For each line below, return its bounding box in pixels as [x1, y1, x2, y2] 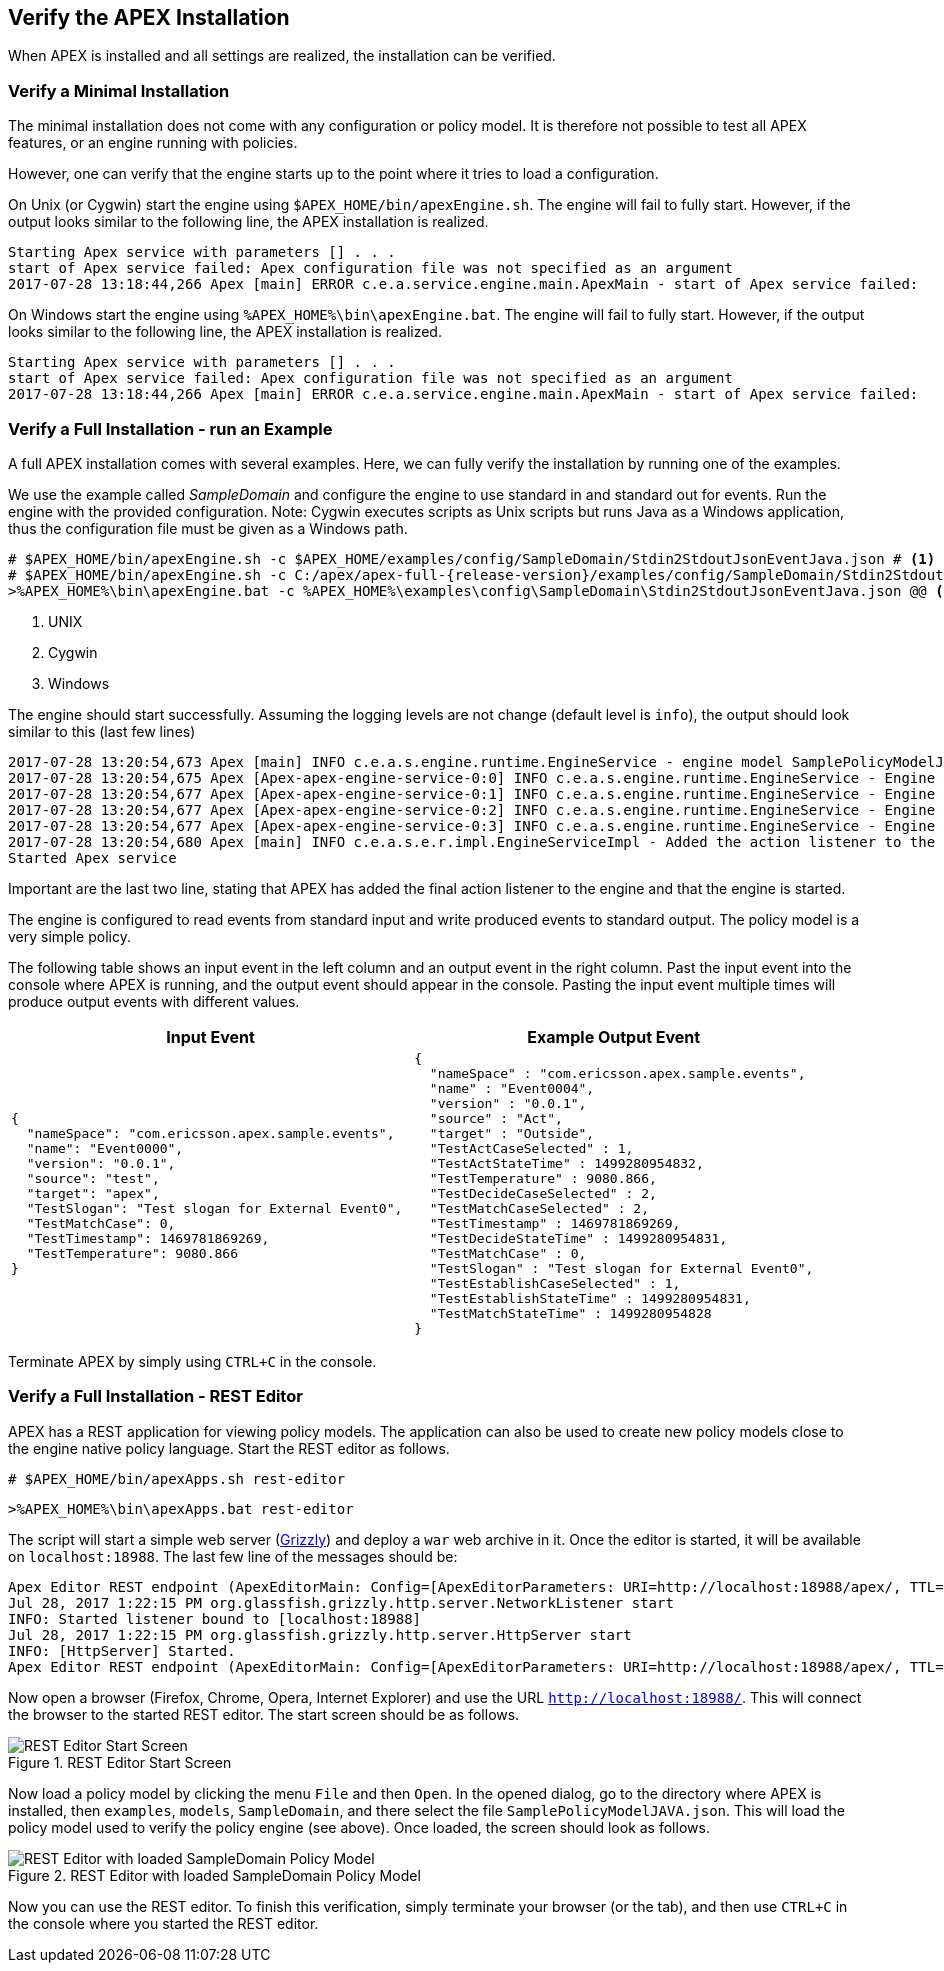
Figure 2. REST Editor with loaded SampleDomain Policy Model [8, 1866, 421, 1884]
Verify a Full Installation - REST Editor [8, 1386, 303, 1407]
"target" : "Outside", [429, 1125, 595, 1141]
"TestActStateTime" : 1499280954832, [429, 1155, 704, 1171]
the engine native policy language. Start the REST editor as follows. [8, 1439, 450, 1457]
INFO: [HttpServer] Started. [8, 1642, 236, 1659]
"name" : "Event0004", [429, 1080, 595, 1096]
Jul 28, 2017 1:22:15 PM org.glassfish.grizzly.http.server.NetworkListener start [8, 1594, 674, 1611]
